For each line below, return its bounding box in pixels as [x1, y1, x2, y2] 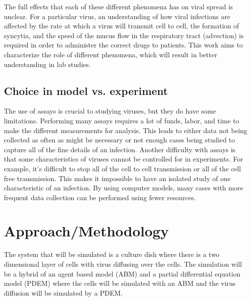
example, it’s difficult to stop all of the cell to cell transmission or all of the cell [4, 163, 241, 173]
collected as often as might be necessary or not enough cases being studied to [4, 135, 235, 145]
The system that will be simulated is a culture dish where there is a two [4, 249, 220, 259]
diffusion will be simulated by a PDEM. [4, 287, 123, 298]
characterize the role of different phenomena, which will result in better [4, 49, 217, 59]
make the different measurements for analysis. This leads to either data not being [4, 125, 248, 135]
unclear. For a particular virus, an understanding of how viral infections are [4, 11, 230, 21]
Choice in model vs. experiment [4, 83, 168, 98]
